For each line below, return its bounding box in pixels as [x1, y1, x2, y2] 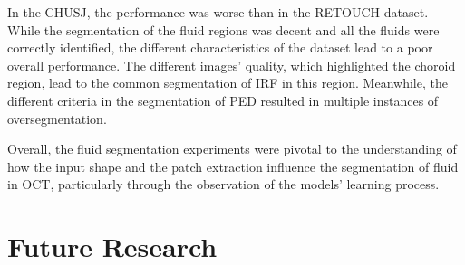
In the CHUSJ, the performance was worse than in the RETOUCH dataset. [7, 3, 429, 21]
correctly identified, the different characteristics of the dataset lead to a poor [7, 38, 433, 57]
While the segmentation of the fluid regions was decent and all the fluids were [7, 20, 440, 39]
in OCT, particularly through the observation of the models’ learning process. [7, 175, 440, 194]
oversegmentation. [7, 109, 107, 128]
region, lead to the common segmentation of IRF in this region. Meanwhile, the [7, 73, 448, 92]
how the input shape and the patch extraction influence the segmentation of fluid [7, 156, 459, 175]
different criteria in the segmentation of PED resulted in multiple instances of [7, 90, 439, 109]
